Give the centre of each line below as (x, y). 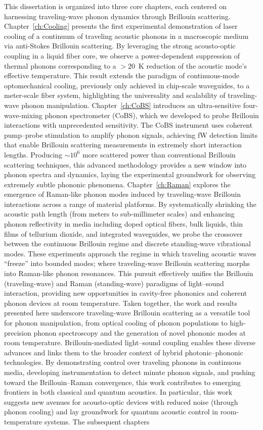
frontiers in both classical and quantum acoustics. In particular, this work (118, 392)
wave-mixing (23, 115)
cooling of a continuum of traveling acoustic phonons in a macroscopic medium (126, 36)
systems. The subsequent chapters (97, 421)
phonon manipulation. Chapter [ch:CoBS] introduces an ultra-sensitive (131, 105)
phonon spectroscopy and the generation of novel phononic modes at (140, 332)
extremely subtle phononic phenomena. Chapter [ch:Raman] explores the (117, 184)
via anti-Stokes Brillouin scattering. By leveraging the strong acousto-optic (120, 46)
